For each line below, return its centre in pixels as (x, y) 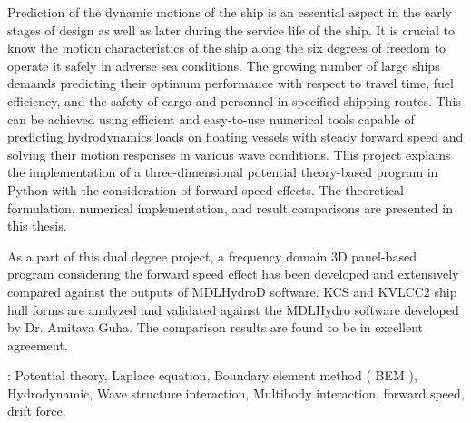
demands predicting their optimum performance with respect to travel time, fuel (231, 83)
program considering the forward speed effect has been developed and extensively (233, 274)
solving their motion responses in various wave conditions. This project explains (229, 154)
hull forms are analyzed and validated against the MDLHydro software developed (233, 309)
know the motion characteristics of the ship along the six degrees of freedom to (227, 48)
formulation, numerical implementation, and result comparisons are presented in (230, 207)
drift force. (37, 411)
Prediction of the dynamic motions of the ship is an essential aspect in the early (230, 12)
